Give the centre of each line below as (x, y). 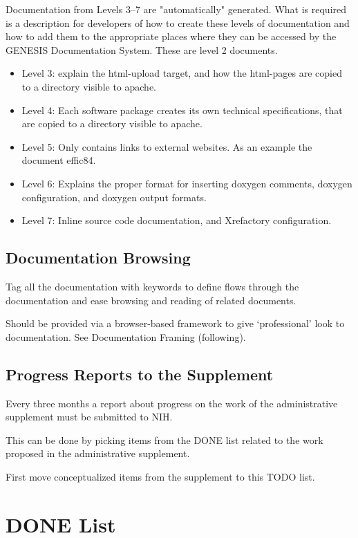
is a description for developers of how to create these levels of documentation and (178, 22)
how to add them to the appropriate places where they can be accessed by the (171, 36)
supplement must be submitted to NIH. (89, 417)
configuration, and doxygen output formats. (114, 197)
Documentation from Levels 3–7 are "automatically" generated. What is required (176, 9)
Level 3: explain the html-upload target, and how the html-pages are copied (182, 73)
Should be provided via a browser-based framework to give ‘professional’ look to (175, 323)
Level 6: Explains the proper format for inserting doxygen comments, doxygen (187, 183)
